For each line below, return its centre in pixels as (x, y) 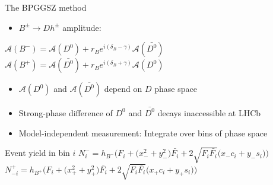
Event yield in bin (37, 153)
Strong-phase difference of (66, 112)
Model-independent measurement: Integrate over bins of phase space (143, 133)
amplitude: (82, 27)
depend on (123, 89)
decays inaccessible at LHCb (209, 112)
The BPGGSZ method (46, 7)
